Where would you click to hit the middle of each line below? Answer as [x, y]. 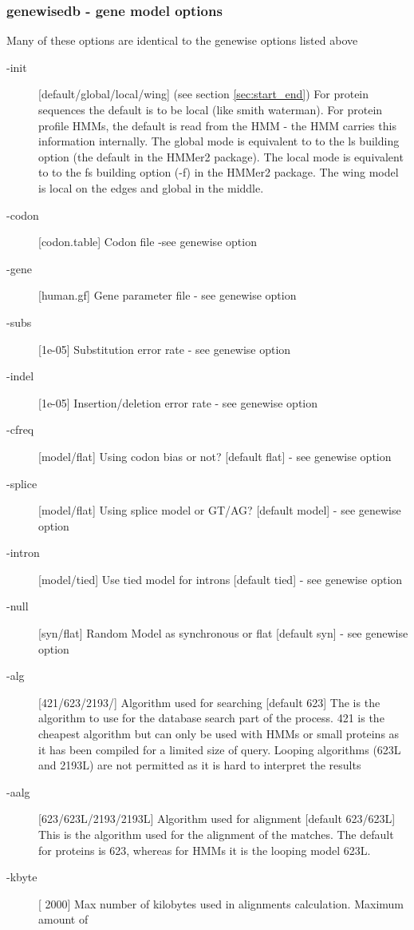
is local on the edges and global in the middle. [151, 187]
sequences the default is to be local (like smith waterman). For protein [211, 109]
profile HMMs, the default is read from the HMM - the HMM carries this [217, 125]
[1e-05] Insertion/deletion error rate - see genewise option [178, 402]
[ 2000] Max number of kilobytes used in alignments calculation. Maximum [221, 903]
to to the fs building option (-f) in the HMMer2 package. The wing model [219, 172]
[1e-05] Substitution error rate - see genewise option [165, 349]
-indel [20, 376]
